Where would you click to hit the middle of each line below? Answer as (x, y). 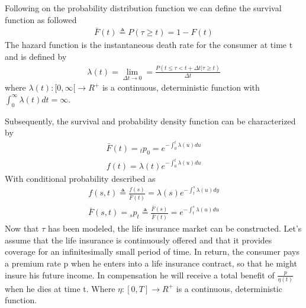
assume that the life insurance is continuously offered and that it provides (138, 240)
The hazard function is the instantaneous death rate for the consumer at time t (149, 45)
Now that (22, 228)
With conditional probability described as (80, 178)
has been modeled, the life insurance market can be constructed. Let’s (175, 228)
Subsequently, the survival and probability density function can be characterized (150, 121)
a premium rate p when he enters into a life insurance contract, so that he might (151, 263)
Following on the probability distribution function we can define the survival (143, 8)
